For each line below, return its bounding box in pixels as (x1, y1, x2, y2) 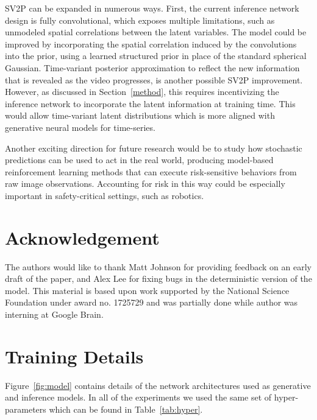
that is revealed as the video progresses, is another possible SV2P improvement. (5, 73, 303, 86)
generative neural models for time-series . (5, 121, 155, 133)
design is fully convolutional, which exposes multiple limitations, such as (5, 13, 275, 26)
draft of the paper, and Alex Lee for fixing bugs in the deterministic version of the (5, 272, 312, 285)
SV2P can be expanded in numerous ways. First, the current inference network (5, 2, 299, 14)
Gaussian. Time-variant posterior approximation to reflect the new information (5, 61, 300, 74)
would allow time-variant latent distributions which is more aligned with (5, 109, 275, 122)
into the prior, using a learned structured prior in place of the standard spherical (5, 49, 307, 62)
